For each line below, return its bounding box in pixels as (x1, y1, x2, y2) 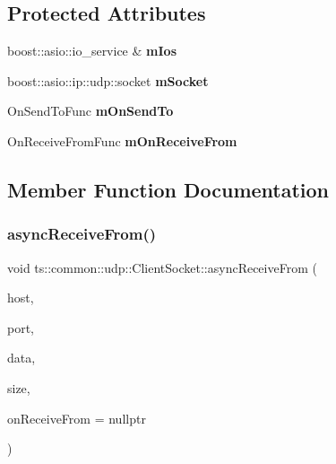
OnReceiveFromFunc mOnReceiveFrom (7, 131, 237, 150)
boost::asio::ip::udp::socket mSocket (7, 71, 209, 90)
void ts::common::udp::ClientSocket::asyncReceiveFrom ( (7, 258, 317, 276)
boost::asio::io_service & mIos (7, 41, 177, 60)
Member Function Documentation (7, 175, 330, 203)
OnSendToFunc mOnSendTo (7, 101, 174, 120)
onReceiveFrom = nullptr (7, 408, 146, 427)
